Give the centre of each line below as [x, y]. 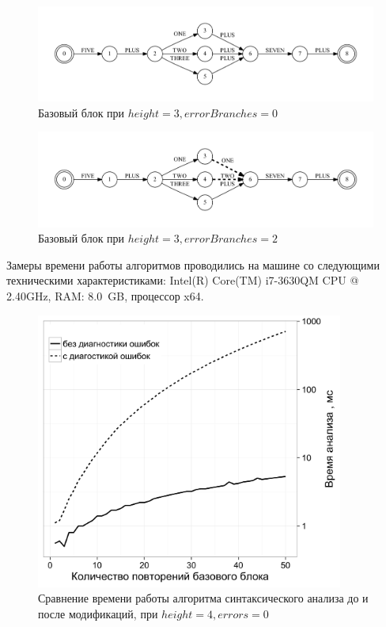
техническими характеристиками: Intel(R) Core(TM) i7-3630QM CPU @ [183, 280]
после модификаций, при [98, 613]
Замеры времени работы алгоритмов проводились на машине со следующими [193, 264]
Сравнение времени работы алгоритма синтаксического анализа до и [203, 598]
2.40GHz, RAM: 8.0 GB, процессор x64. [105, 295]
